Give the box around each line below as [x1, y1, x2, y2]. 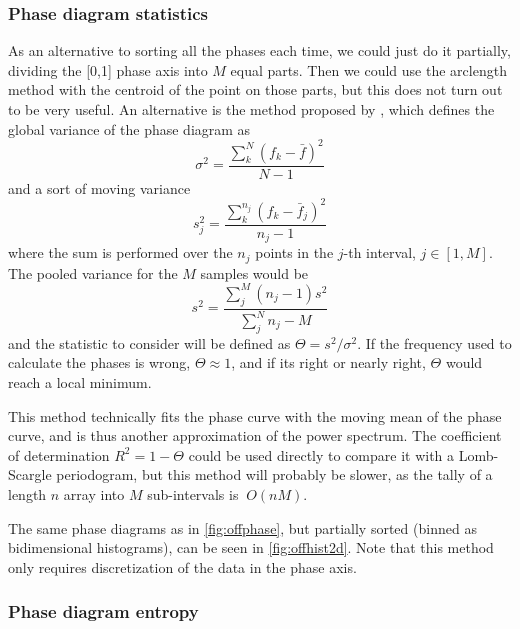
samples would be [200, 262, 309, 283]
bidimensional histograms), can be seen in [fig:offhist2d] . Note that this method [8, 537, 494, 558]
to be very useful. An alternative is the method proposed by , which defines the [8, 99, 495, 119]
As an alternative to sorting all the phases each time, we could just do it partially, [8, 40, 511, 61]
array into [63, 483, 125, 504]
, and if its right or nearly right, [231, 352, 426, 373]
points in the [255, 242, 334, 263]
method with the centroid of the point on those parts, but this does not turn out [8, 79, 503, 100]
